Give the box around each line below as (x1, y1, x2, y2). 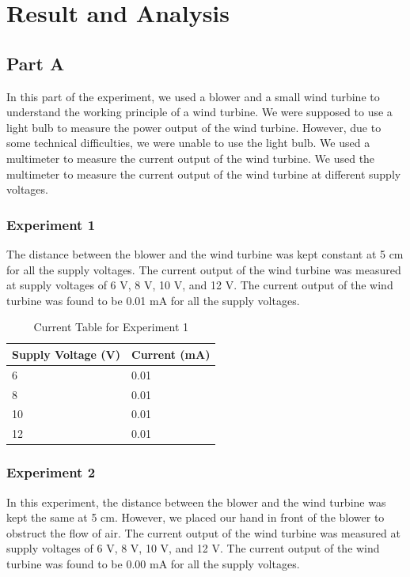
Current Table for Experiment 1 (33, 319, 189, 335)
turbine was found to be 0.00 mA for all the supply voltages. (6, 555, 300, 571)
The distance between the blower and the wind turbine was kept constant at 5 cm (6, 245, 404, 262)
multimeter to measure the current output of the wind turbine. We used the (6, 149, 375, 166)
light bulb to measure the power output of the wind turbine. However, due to (6, 119, 382, 135)
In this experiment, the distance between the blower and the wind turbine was (6, 493, 386, 510)
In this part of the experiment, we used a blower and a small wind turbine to (6, 88, 380, 104)
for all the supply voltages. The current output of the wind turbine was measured (6, 261, 401, 277)
